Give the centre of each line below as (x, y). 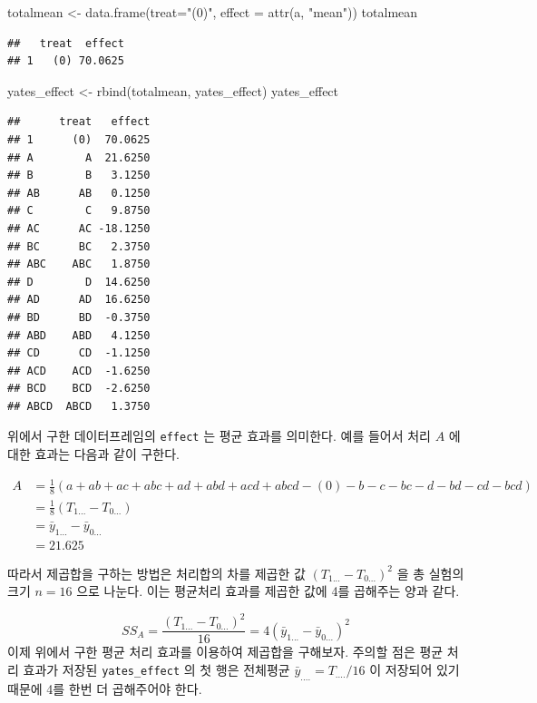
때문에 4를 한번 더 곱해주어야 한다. (105, 688)
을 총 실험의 (430, 573)
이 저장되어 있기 (415, 669)
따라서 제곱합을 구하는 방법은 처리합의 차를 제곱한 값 (156, 573)
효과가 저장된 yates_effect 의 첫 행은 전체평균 (156, 669)
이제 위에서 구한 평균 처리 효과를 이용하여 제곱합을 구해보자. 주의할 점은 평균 (225, 652)
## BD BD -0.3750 (79, 317)
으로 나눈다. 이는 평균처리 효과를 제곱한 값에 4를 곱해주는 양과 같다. (268, 591)
